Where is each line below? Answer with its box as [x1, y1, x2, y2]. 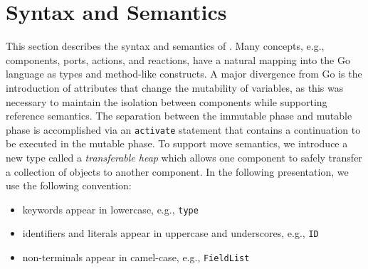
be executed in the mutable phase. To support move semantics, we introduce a [6, 136, 348, 151]
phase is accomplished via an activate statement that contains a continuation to [6, 122, 361, 137]
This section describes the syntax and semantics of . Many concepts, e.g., [6, 38, 325, 53]
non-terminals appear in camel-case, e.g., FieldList [22, 250, 250, 265]
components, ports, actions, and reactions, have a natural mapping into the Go [6, 52, 350, 67]
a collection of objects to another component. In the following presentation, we [6, 164, 349, 179]
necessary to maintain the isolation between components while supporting [6, 94, 327, 109]
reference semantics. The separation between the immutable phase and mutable [6, 108, 352, 123]
